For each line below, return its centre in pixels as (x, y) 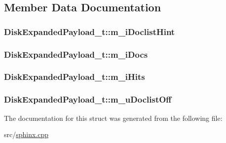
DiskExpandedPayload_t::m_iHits (75, 77)
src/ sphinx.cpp (26, 134)
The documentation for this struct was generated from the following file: (113, 118)
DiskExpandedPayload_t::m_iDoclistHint (90, 31)
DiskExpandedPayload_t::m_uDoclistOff (88, 99)
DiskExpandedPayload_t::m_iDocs (76, 54)
